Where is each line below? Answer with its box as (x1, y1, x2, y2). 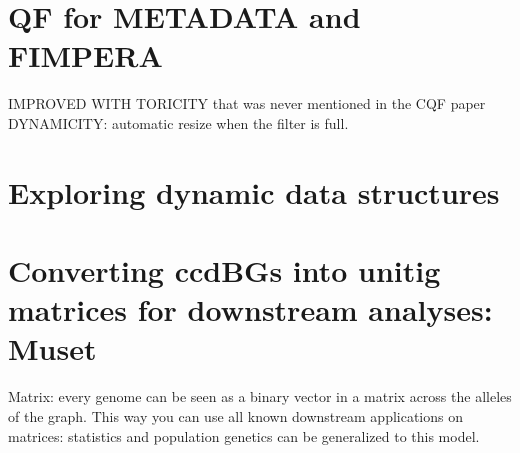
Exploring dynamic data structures (8, 171, 500, 212)
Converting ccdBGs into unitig (8, 250, 441, 291)
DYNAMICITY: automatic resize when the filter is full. (8, 112, 349, 133)
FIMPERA (8, 35, 163, 76)
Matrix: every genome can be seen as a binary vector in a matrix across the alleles (8, 386, 512, 407)
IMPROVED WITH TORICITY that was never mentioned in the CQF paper (8, 93, 486, 114)
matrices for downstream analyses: (8, 289, 493, 330)
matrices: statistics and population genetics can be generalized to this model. (8, 425, 480, 446)
